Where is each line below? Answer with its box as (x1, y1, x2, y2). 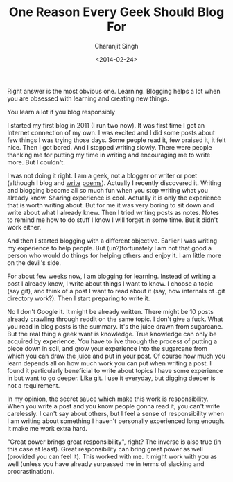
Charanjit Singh (94, 42, 139, 50)
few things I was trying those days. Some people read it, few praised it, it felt (7, 136, 226, 144)
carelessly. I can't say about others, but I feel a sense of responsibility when (7, 409, 224, 418)
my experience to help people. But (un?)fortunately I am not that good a (7, 243, 212, 252)
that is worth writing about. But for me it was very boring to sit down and (7, 200, 214, 209)
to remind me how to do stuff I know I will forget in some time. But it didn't (7, 216, 218, 224)
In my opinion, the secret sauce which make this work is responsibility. (7, 395, 209, 403)
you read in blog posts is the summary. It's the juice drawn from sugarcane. (7, 322, 223, 330)
